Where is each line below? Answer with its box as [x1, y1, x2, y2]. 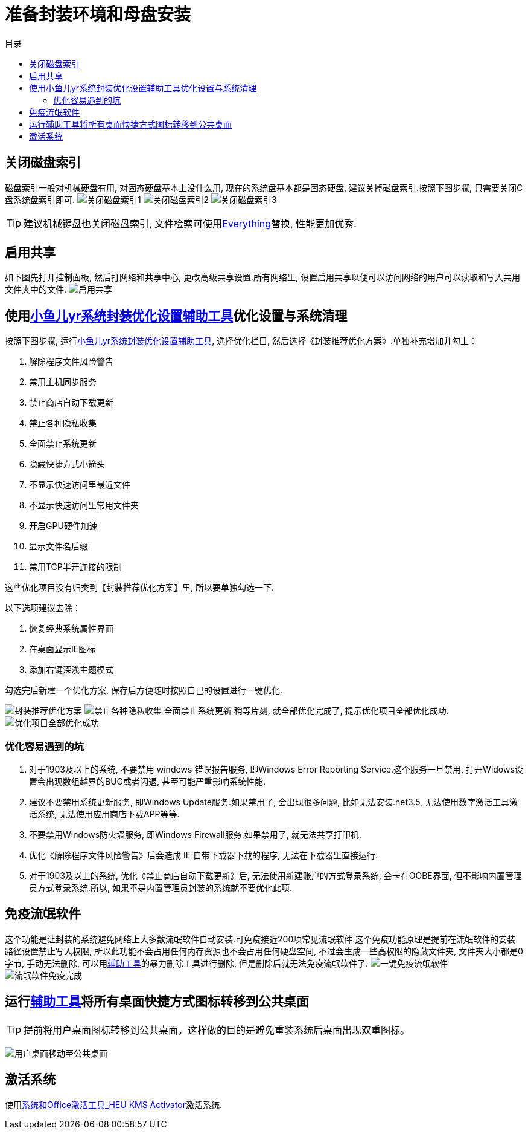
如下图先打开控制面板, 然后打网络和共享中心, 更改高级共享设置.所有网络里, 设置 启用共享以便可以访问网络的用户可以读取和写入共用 [5, 272, 520, 283]
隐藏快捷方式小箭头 [29, 459, 105, 470]
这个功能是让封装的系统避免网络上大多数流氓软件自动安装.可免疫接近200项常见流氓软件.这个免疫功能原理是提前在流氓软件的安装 [5, 933, 516, 944]
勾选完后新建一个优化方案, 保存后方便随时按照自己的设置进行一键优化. [5, 685, 283, 696]
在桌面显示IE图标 [29, 644, 96, 655]
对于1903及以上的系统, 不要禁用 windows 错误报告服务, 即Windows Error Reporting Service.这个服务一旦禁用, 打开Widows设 [29, 764, 523, 775]
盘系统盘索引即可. [5, 194, 75, 205]
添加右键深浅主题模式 [29, 664, 113, 675]
